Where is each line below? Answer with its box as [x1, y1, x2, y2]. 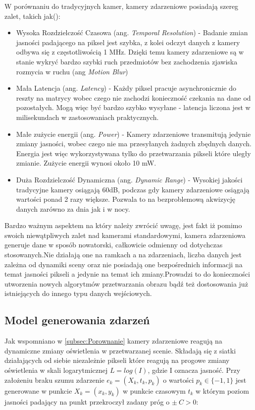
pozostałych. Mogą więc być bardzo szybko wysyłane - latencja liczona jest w [16, 102, 251, 113]
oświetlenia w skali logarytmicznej [4, 365, 108, 375]
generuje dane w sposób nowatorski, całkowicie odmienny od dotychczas [4, 239, 223, 250]
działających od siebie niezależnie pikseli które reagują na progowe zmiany [4, 355, 230, 365]
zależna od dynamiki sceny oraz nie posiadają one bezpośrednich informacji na [4, 259, 243, 269]
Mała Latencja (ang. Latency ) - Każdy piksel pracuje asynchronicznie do [16, 83, 236, 93]
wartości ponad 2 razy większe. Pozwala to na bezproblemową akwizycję [16, 194, 235, 204]
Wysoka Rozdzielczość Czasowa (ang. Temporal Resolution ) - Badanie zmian [16, 27, 248, 38]
